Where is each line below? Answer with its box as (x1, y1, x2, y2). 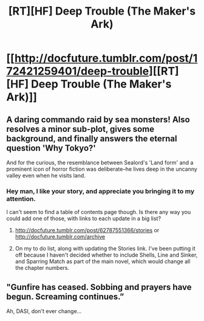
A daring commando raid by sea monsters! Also (6, 114, 190, 125)
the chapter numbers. (15, 264, 70, 272)
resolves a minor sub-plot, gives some (6, 123, 155, 134)
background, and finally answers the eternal (6, 133, 177, 143)
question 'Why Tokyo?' (6, 143, 96, 153)
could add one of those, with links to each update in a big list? (6, 215, 161, 223)
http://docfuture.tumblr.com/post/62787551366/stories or (15, 227, 160, 234)
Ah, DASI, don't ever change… (6, 308, 82, 315)
